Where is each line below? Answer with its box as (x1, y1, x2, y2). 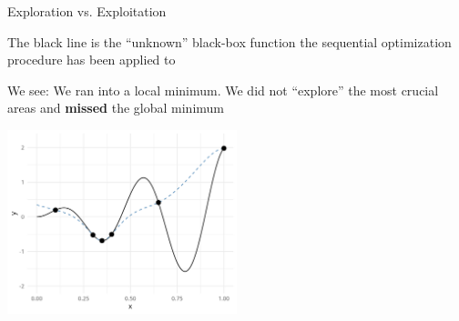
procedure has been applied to (7, 50, 176, 69)
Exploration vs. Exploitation (7, 2, 167, 20)
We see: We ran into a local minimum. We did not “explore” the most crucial (7, 80, 439, 99)
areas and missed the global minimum (7, 98, 224, 117)
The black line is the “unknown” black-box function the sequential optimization (7, 32, 452, 51)
